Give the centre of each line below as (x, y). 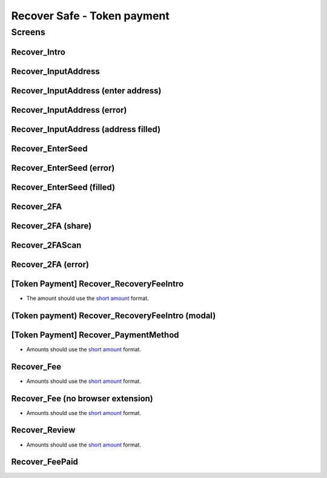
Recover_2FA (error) (50, 264)
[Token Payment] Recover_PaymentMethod (95, 335)
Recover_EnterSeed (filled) (63, 187)
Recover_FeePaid (45, 462)
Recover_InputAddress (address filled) (86, 129)
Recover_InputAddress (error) (69, 110)
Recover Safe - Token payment (90, 16)
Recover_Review (43, 430)
